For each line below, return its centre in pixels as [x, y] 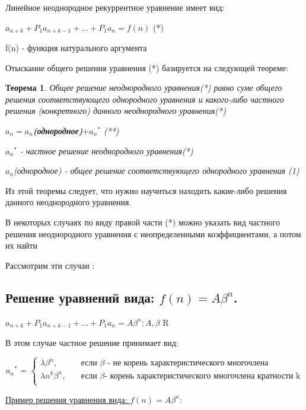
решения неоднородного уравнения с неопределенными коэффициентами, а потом [153, 233]
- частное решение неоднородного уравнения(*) [106, 150]
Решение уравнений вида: [80, 297]
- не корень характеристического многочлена [188, 363]
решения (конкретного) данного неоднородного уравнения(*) [116, 111]
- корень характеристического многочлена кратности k [203, 376]
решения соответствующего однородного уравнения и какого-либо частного [145, 99]
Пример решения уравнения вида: [66, 399]
